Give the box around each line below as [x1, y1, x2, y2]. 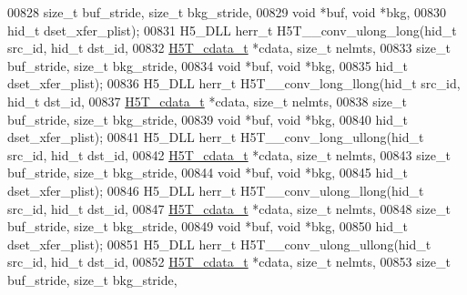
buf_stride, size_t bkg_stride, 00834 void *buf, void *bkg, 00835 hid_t [7, 56, 408, 75]
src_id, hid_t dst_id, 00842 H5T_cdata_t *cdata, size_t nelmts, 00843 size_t [7, 145, 451, 164]
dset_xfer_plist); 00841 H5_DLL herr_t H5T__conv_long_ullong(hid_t [7, 127, 424, 147]
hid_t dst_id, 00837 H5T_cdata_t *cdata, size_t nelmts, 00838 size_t [7, 91, 407, 110]
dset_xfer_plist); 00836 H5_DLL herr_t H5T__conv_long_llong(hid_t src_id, [7, 74, 461, 93]
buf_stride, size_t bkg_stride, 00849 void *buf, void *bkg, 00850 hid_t [7, 217, 408, 236]
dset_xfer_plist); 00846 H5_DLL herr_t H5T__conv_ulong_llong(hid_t [7, 180, 424, 199]
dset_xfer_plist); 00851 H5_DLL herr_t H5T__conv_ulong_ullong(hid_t [7, 234, 431, 253]
